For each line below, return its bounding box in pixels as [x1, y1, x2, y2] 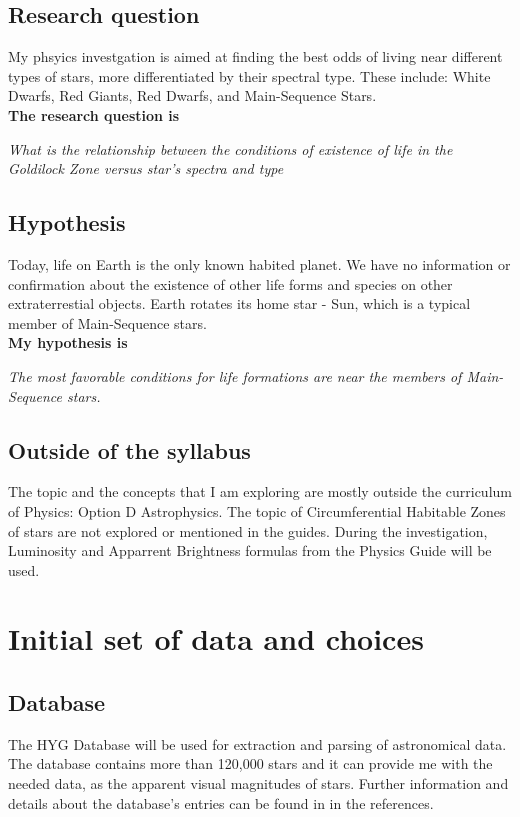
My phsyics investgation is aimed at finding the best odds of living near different [8, 46, 503, 67]
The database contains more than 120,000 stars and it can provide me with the [8, 753, 493, 774]
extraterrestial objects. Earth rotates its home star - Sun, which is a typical [8, 293, 471, 314]
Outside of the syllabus [8, 434, 251, 465]
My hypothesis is [8, 332, 128, 353]
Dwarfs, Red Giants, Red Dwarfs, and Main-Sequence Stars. [8, 85, 377, 106]
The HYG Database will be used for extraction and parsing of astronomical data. [8, 733, 507, 754]
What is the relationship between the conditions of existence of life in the [8, 138, 453, 159]
